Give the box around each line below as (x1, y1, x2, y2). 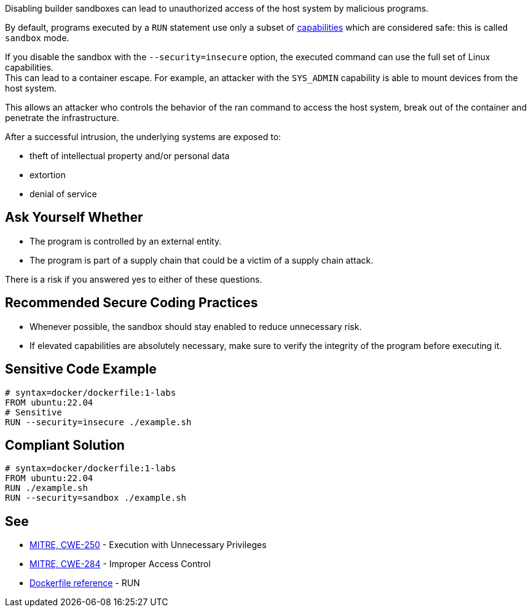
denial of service (29, 189, 97, 199)
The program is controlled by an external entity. (29, 235, 222, 246)
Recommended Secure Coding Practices (5, 295, 258, 311)
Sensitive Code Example (5, 361, 157, 377)
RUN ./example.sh (5, 483, 88, 493)
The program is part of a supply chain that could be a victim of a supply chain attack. (29, 254, 374, 265)
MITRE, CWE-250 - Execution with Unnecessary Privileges (29, 539, 267, 551)
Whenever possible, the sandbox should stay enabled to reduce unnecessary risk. (29, 321, 362, 332)
